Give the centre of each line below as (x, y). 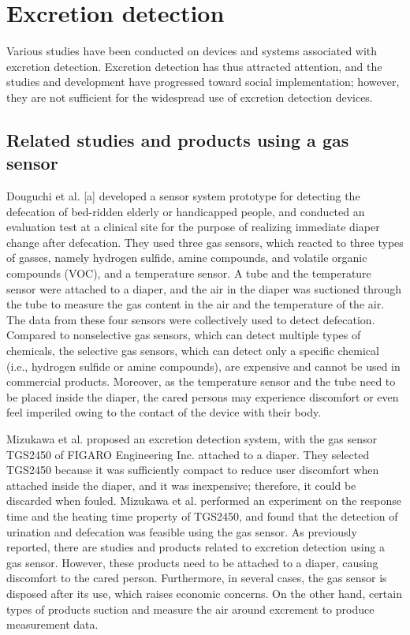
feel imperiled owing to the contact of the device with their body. (164, 412)
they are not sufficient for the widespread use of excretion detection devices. (190, 97)
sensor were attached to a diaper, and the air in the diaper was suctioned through (204, 288)
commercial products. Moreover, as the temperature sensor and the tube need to (201, 381)
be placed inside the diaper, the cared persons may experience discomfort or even (203, 396)
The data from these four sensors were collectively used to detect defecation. (191, 319)
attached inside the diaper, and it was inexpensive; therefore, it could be (181, 485)
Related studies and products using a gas (178, 139)
